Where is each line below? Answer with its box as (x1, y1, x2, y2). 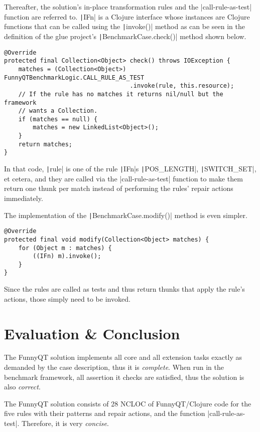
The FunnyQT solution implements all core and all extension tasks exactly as (4, 352, 242, 362)
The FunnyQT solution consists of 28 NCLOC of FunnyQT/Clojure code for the (4, 398, 251, 408)
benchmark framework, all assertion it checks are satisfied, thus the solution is (4, 371, 244, 382)
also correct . (4, 381, 41, 392)
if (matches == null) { (18, 115, 98, 123)
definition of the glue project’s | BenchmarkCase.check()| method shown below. (4, 31, 246, 41)
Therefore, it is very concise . (22, 418, 109, 428)
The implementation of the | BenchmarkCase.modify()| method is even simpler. (4, 209, 247, 220)
